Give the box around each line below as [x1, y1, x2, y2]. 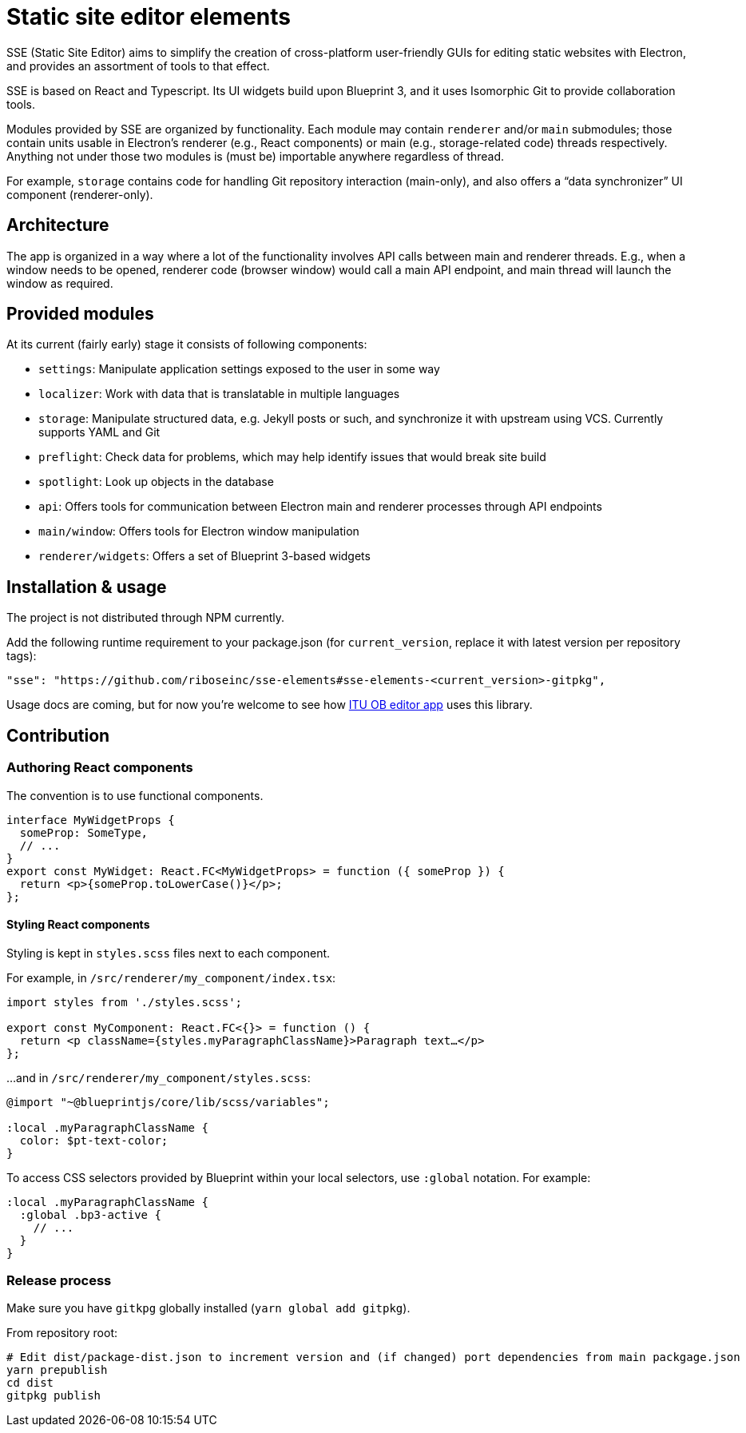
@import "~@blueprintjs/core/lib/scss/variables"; [6, 1095, 330, 1109]
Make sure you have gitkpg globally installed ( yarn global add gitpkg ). [6, 1301, 411, 1316]
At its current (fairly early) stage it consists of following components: [6, 337, 367, 352]
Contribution [6, 725, 110, 746]
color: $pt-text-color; [19, 1133, 169, 1147]
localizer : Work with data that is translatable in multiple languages [38, 387, 400, 401]
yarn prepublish [6, 1363, 108, 1377]
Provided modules [6, 304, 154, 324]
